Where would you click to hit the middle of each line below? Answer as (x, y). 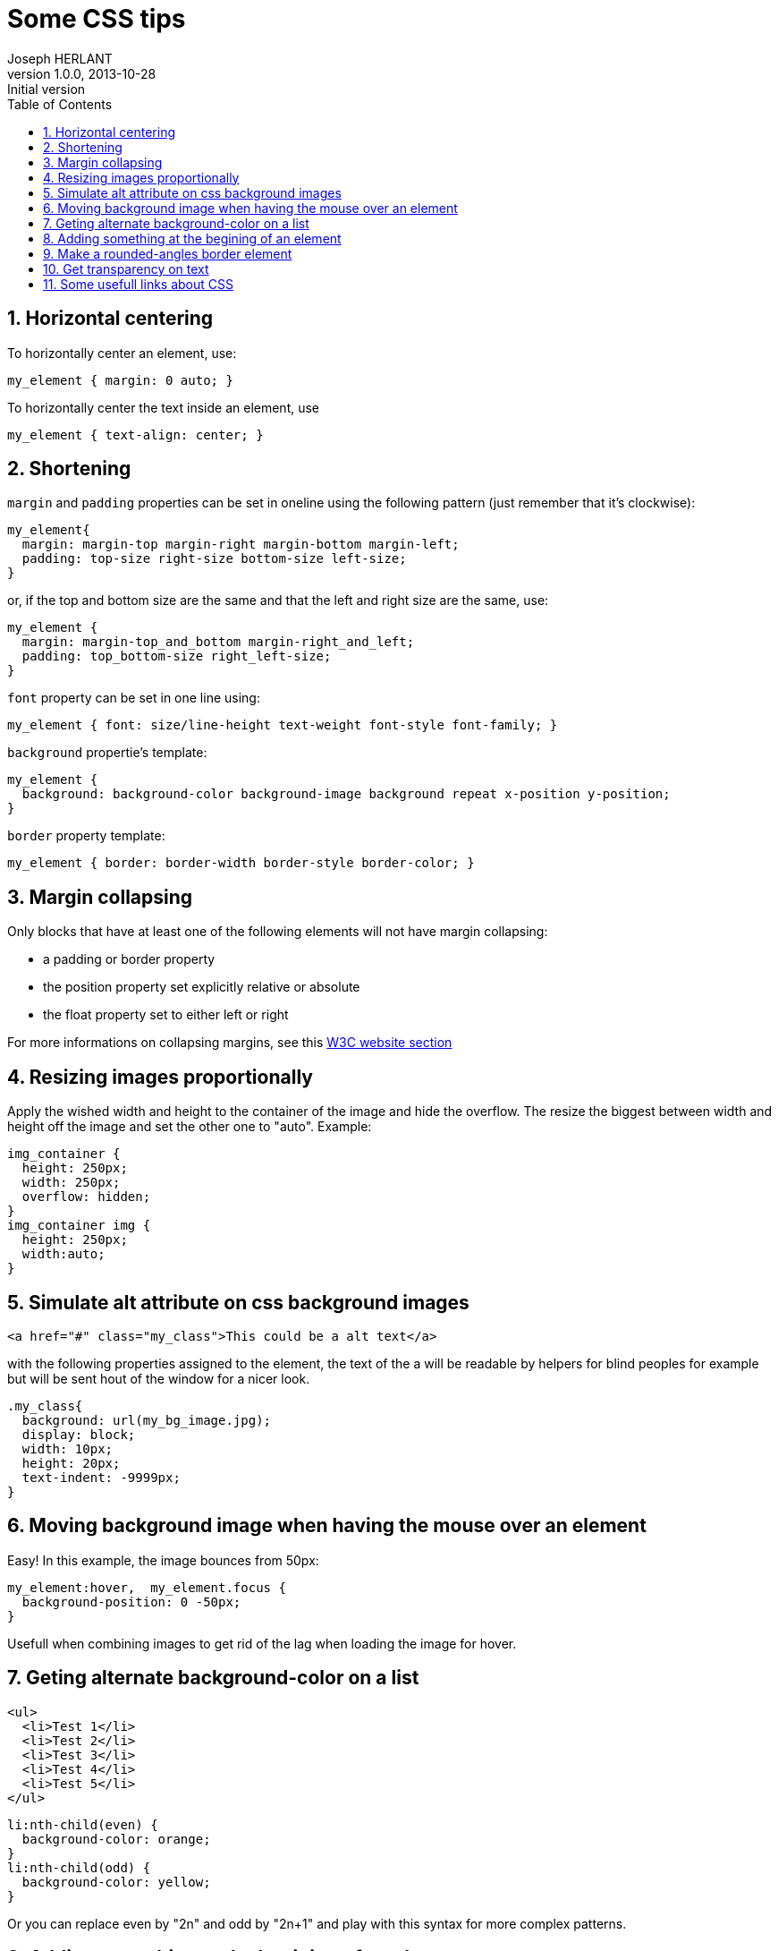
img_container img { (79, 1226)
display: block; (79, 1434)
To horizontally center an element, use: (122, 353)
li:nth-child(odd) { (79, 1867)
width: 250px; (71, 1183)
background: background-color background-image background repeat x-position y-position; (346, 794)
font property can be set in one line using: (134, 698)
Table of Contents (60, 104)
